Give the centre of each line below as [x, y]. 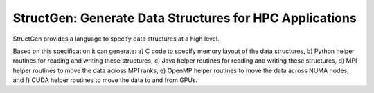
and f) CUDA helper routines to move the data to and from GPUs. [105, 80]
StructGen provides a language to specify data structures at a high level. [116, 39]
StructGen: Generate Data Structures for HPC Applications [185, 18]
